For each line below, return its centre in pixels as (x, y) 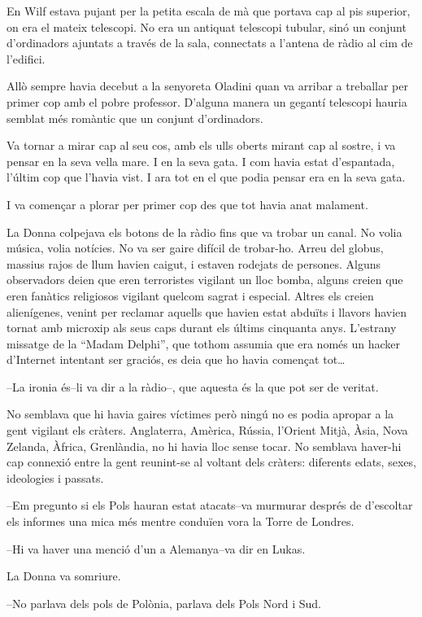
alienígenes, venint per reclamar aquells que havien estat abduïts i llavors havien (207, 311)
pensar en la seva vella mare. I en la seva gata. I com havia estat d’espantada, (201, 161)
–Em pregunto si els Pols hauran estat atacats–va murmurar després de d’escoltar (210, 505)
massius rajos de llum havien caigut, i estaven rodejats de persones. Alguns (194, 263)
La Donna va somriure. (64, 576)
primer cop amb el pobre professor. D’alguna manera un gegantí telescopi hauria (207, 101)
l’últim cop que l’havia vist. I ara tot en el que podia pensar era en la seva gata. (206, 177)
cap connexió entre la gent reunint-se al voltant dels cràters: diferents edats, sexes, (211, 462)
